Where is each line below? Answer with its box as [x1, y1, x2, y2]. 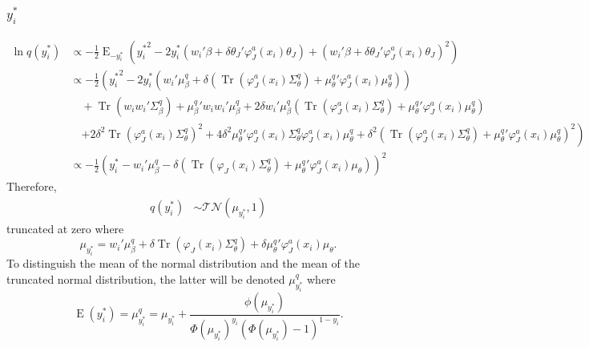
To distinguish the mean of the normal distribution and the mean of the [6, 255, 360, 272]
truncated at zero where [6, 220, 124, 236]
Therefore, [6, 178, 57, 195]
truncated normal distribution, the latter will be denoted [6, 270, 285, 287]
